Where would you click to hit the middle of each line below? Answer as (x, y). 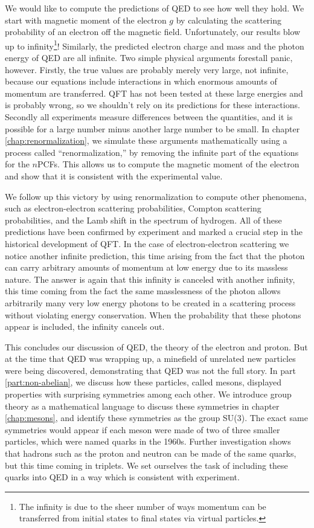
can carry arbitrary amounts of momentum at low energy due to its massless (146, 267)
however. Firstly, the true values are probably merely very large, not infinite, (147, 69)
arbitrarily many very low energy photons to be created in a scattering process (150, 302)
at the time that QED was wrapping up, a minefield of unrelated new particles (150, 359)
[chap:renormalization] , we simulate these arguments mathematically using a (146, 140)
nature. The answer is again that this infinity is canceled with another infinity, (150, 279)
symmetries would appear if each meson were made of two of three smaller (143, 429)
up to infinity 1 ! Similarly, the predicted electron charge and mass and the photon (155, 45)
